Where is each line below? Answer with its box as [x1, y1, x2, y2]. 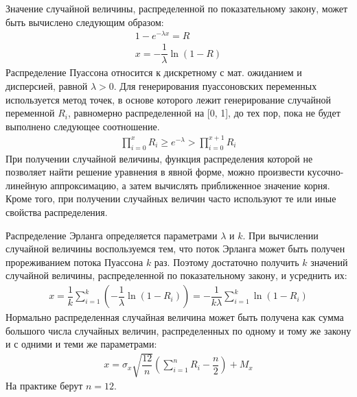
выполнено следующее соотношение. [5, 119, 160, 133]
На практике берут [5, 378, 83, 393]
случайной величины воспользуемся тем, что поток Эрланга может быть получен [5, 241, 345, 256]
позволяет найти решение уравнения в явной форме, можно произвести [5, 165, 305, 179]
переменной [5, 106, 55, 120]
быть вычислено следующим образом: [5, 14, 164, 29]
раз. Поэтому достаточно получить [154, 254, 299, 269]
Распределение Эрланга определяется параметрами [5, 228, 218, 242]
